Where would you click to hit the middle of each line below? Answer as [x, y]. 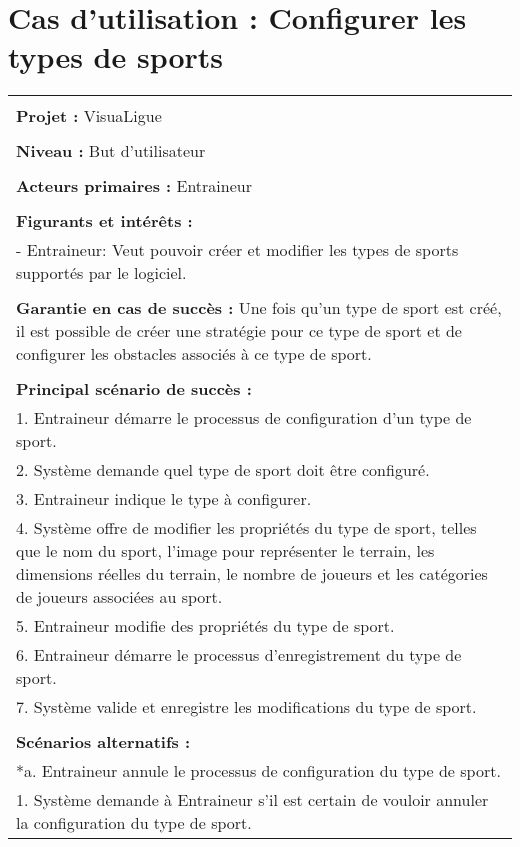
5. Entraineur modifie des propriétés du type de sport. [205, 626]
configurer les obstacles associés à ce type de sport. [194, 354]
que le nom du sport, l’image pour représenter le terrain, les [225, 551]
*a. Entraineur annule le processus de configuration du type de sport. [258, 771]
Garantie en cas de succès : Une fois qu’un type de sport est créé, [259, 308]
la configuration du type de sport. [134, 823]
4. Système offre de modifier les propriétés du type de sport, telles [246, 528]
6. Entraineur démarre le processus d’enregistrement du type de [239, 655]
